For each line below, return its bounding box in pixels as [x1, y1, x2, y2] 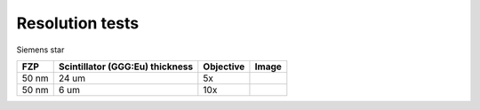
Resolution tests [16, 13, 140, 33]
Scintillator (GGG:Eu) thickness [58, 60, 194, 73]
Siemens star [16, 44, 65, 55]
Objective [203, 60, 245, 73]
